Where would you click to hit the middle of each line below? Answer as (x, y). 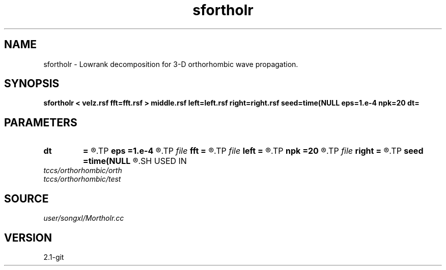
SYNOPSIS (32, 84)
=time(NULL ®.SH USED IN (135, 161)
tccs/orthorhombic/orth (83, 171)
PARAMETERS (41, 122)
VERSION (28, 238)
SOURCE (26, 198)
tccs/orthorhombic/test (82, 179)
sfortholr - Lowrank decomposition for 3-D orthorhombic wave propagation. (171, 64)
